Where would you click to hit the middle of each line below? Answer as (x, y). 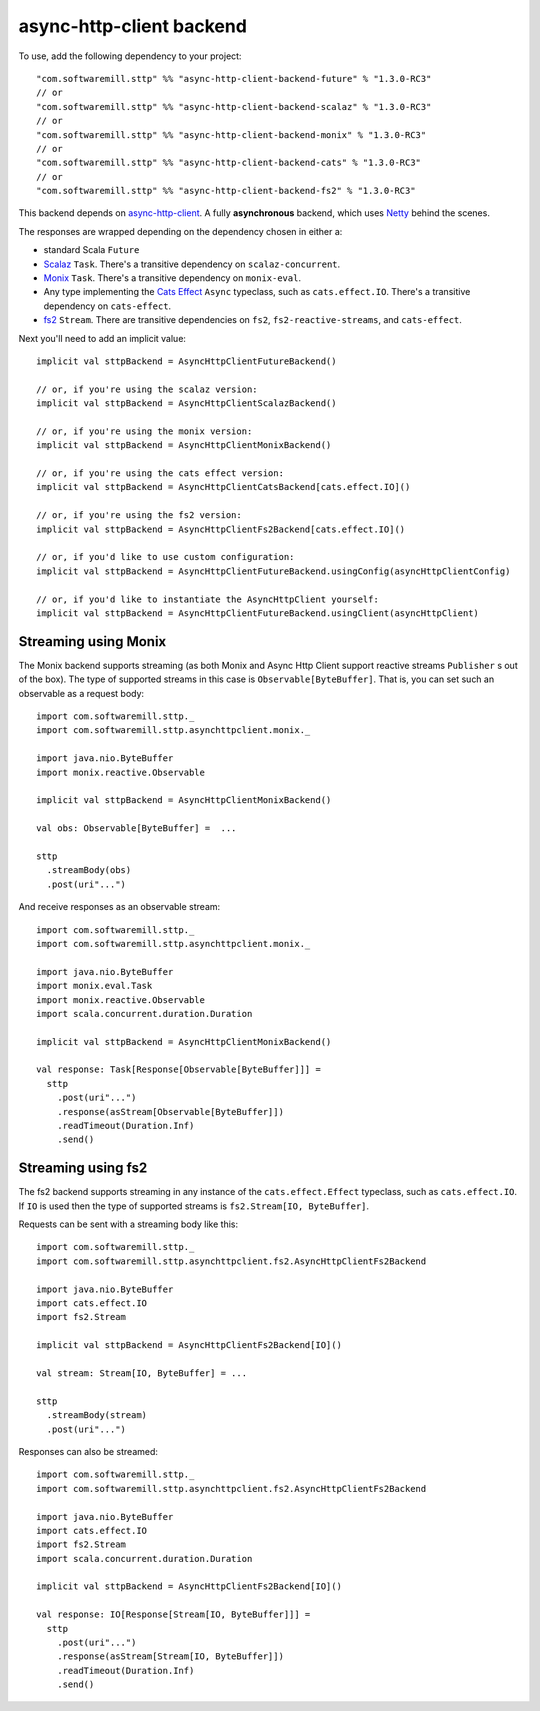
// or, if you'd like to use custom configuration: (165, 557)
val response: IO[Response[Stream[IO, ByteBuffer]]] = (173, 1614)
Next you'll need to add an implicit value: (102, 338)
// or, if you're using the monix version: (144, 431)
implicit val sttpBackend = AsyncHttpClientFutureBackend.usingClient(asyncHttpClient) (258, 613)
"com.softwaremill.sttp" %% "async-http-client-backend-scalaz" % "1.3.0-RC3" (234, 106)
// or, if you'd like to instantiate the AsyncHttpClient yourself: (207, 599)
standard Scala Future (91, 250)
